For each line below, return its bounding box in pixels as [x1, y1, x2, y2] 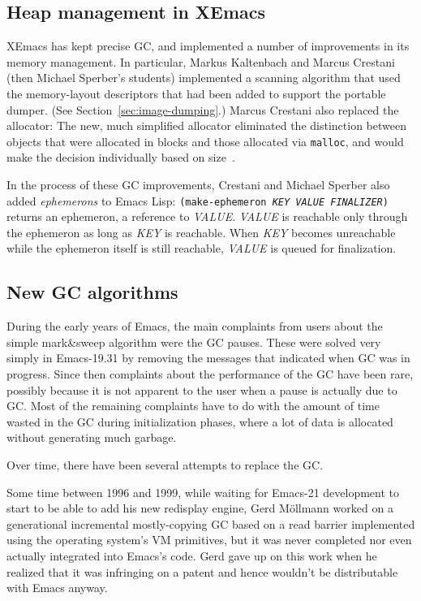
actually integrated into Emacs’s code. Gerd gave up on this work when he [6, 547, 377, 564]
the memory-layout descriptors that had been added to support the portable [6, 84, 386, 102]
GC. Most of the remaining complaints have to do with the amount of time [6, 397, 380, 414]
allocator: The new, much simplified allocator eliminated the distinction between [6, 117, 406, 134]
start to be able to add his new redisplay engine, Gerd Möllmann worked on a [6, 499, 393, 517]
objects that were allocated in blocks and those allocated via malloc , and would [6, 132, 404, 149]
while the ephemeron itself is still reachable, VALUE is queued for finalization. [6, 240, 397, 257]
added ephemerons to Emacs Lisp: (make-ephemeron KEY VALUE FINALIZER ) [6, 192, 389, 209]
